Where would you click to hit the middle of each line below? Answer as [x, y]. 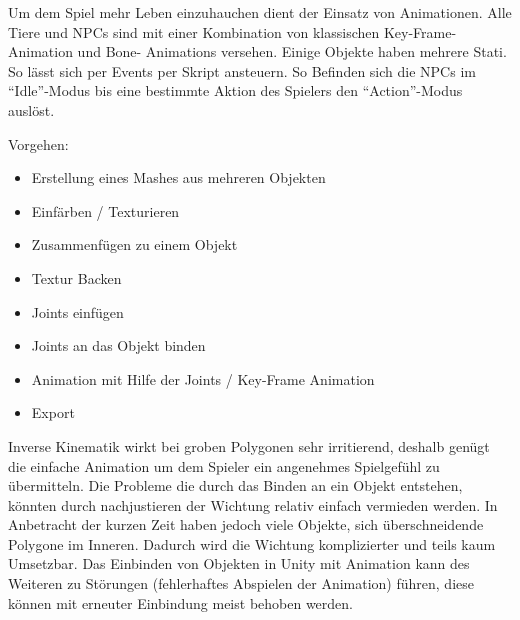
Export [53, 412]
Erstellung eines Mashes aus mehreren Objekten [178, 177]
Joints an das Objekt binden [118, 345]
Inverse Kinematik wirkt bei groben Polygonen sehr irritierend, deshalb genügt [249, 445]
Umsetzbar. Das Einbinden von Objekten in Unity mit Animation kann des [239, 563]
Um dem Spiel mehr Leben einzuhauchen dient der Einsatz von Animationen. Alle [260, 12]
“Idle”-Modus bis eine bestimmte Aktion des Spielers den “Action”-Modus [235, 90]
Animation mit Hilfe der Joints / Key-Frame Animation [203, 378]
